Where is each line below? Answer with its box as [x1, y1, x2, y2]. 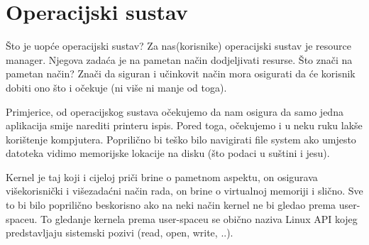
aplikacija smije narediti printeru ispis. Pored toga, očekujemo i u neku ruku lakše [6, 118, 363, 133]
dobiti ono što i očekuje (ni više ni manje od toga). [6, 80, 227, 94]
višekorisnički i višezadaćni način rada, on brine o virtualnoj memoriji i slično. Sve [6, 183, 363, 198]
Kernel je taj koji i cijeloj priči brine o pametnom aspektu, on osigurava [6, 169, 318, 184]
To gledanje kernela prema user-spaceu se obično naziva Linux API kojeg [40, 211, 358, 226]
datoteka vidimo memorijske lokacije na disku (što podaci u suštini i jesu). [6, 146, 330, 160]
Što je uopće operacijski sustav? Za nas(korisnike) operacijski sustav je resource [6, 38, 351, 53]
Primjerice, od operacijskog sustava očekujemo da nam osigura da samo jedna [6, 104, 343, 119]
